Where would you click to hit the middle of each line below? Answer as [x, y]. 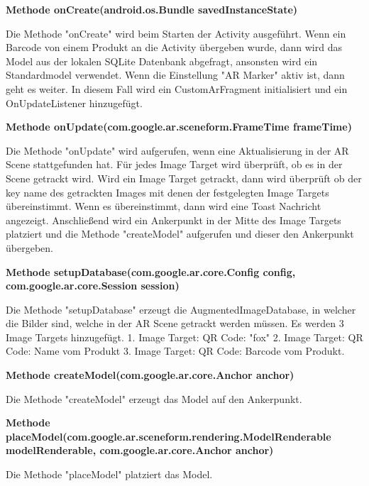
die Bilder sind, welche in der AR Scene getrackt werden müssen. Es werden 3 [175, 323]
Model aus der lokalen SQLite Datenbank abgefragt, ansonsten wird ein [162, 61]
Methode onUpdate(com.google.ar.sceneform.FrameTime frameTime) [179, 127]
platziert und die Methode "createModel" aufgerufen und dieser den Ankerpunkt [180, 234]
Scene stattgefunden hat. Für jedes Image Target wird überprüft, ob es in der [174, 164]
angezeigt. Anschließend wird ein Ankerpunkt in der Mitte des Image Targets [174, 220]
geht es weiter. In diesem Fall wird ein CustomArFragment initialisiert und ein [177, 88]
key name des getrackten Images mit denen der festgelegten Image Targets [167, 192]
